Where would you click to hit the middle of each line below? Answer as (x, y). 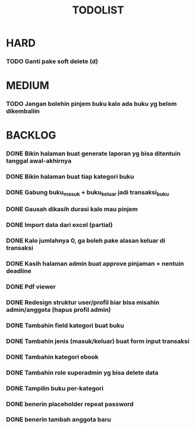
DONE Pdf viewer (31, 287)
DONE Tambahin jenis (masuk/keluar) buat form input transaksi (98, 341)
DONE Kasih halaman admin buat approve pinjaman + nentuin (95, 264)
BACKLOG (31, 135)
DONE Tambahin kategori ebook (53, 356)
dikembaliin (23, 111)
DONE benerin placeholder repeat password (70, 404)
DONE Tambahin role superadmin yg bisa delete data (82, 372)
